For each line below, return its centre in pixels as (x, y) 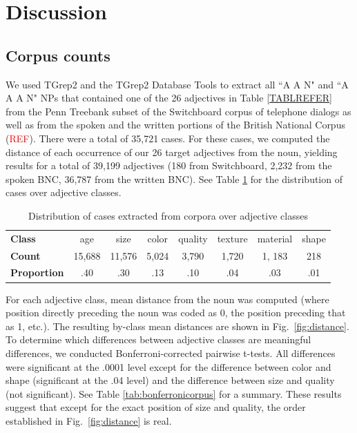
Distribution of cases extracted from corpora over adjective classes (168, 215)
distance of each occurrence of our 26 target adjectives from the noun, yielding (172, 152)
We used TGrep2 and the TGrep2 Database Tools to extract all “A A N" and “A (177, 84)
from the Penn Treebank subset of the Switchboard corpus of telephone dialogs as (178, 111)
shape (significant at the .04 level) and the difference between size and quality (170, 380)
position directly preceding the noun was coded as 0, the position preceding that (176, 312)
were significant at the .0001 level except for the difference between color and (168, 366)
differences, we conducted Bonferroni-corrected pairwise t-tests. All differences (171, 353)
